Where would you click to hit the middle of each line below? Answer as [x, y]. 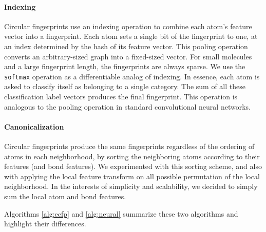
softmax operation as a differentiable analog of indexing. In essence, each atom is [132, 76]
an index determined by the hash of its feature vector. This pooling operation [126, 46]
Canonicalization [34, 126]
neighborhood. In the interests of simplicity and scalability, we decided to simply [131, 186]
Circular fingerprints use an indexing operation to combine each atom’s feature [128, 26]
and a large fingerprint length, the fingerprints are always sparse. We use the [125, 66]
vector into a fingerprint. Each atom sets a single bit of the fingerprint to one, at [131, 36]
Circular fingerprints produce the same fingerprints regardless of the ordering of [129, 146]
